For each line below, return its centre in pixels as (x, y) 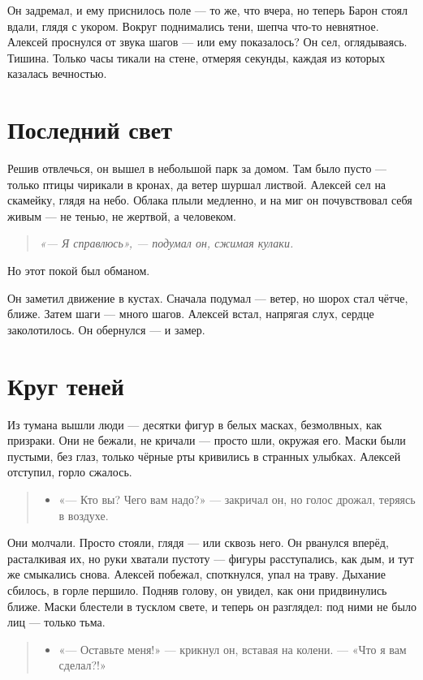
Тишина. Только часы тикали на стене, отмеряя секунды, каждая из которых (196, 57)
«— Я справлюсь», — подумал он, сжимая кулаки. (166, 243)
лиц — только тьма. (56, 622)
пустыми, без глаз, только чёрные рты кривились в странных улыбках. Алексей (204, 456)
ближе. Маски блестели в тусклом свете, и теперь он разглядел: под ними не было (212, 606)
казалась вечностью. (57, 73)
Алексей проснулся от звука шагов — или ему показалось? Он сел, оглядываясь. (207, 42)
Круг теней (66, 385)
